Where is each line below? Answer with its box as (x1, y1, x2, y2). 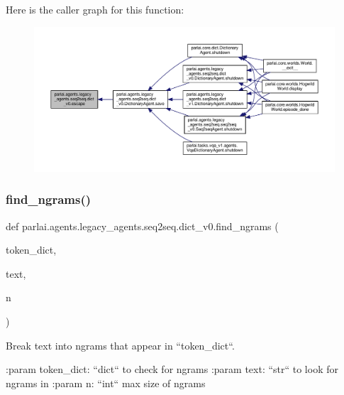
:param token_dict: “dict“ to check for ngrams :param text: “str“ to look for (6, 362, 338, 377)
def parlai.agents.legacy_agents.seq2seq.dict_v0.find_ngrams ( (6, 218, 279, 233)
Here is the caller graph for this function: (6, 2, 184, 16)
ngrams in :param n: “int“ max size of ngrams (6, 375, 206, 390)
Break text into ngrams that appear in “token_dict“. (6, 337, 235, 352)
